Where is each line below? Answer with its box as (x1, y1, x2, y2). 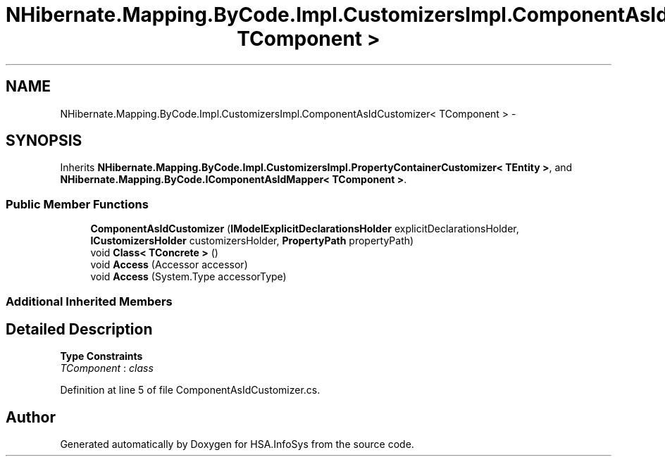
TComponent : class (60, 362, 154, 375)
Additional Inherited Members (6, 294, 173, 308)
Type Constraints (60, 350, 143, 363)
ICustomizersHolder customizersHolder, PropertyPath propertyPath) (90, 235, 414, 247)
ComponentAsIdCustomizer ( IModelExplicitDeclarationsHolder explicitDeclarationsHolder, (90, 223, 519, 235)
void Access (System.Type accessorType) (90, 270, 287, 283)
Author (6, 408, 56, 426)
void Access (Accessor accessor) (90, 258, 248, 271)
